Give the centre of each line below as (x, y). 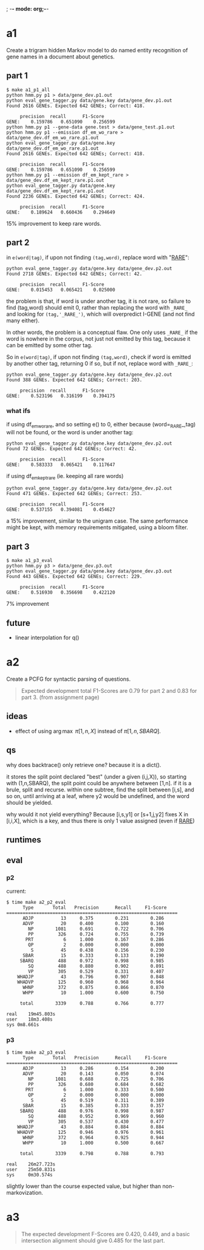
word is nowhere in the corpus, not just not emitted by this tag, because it (98, 339)
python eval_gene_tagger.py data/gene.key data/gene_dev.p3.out (89, 571)
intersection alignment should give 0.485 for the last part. (93, 1240)
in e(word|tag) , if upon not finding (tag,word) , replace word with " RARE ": (98, 257)
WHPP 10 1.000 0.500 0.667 (93, 1143)
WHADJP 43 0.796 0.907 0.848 (91, 977)
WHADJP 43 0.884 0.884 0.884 (91, 1127)
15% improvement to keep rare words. (54, 223)
